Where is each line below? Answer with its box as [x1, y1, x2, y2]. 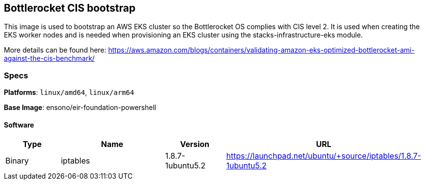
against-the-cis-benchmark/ [4, 54, 95, 63]
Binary [5, 156, 29, 166]
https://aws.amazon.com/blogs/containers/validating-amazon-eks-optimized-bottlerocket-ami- [108, 46, 415, 55]
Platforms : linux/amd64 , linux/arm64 [4, 88, 134, 97]
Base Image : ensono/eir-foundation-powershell [4, 103, 156, 112]
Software [4, 120, 34, 129]
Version [180, 139, 210, 149]
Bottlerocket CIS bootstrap [4, 2, 136, 14]
